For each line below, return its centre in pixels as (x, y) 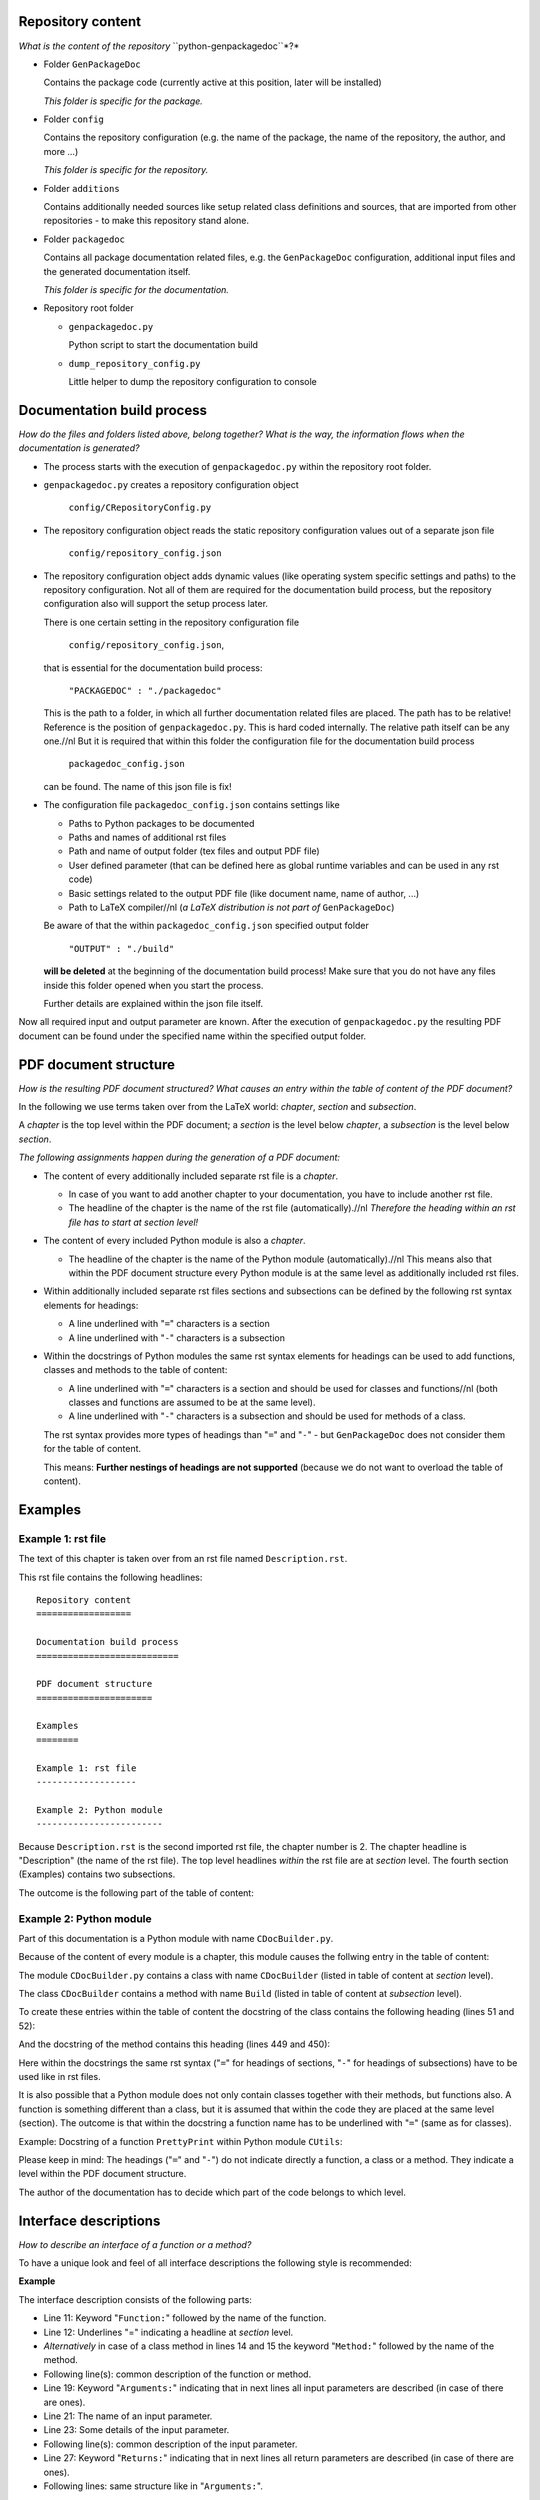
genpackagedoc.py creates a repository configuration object (171, 485)
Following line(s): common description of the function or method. (177, 2374)
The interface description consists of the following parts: (135, 2299)
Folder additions (81, 188)
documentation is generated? (79, 448)
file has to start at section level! (133, 1222)
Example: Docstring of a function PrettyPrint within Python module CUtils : (181, 2141)
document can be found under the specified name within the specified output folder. (192, 1036)
